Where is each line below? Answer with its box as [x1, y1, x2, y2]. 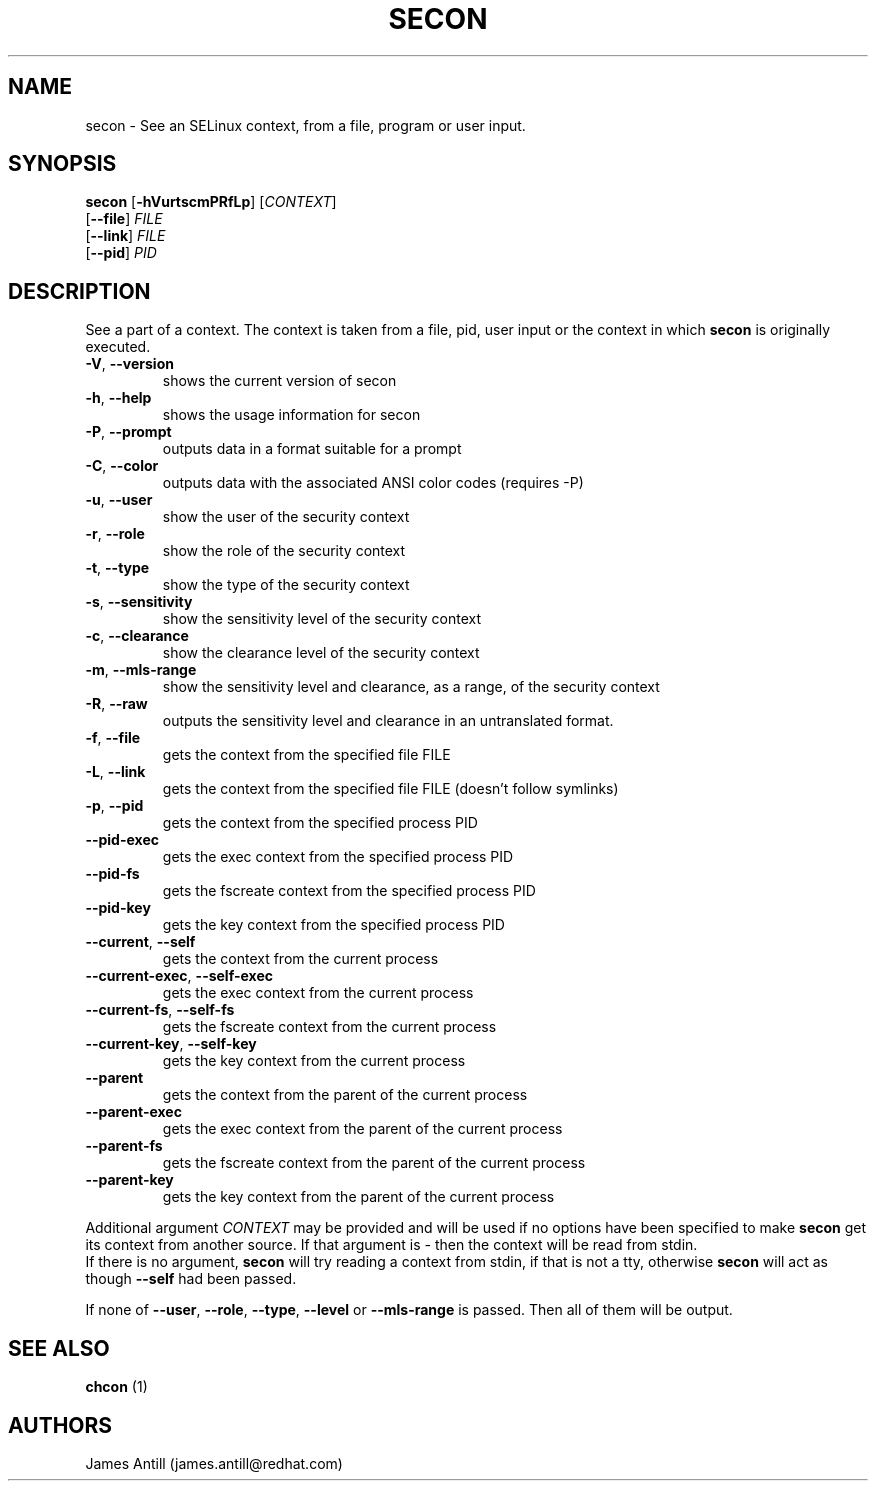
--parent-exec [85, 1103, 182, 1121]
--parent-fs [85, 1137, 163, 1155]
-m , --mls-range [85, 661, 197, 679]
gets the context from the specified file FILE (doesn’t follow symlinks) [162, 780, 619, 798]
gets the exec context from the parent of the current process [162, 1120, 563, 1138]
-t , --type [85, 559, 150, 577]
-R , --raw [85, 695, 148, 713]
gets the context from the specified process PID [162, 814, 478, 832]
